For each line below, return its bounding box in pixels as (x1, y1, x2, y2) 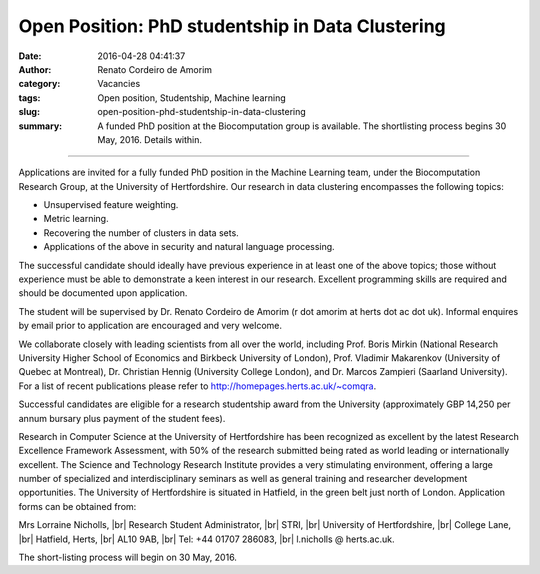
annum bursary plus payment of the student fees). (18, 412, 226, 424)
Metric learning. (43, 213, 109, 225)
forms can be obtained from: (18, 500, 137, 512)
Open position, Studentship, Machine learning (97, 91, 286, 104)
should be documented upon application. (18, 287, 188, 299)
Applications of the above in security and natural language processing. (43, 241, 335, 253)
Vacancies (97, 78, 141, 90)
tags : (18, 91, 41, 104)
